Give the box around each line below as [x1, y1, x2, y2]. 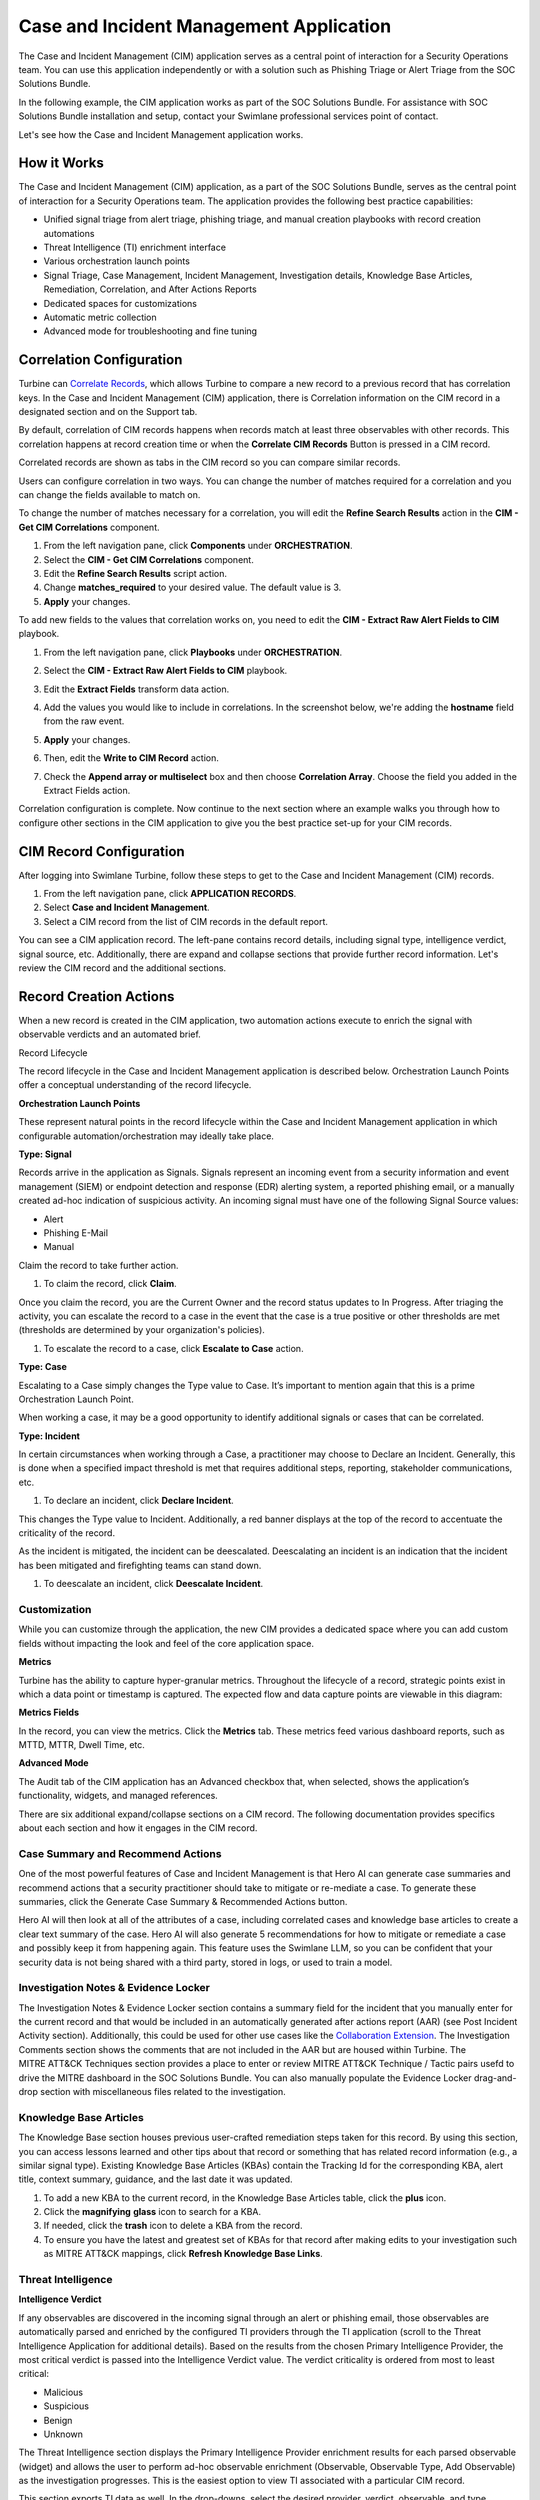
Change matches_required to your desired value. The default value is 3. [43, 581, 342, 594]
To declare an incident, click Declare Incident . [43, 1495, 234, 1507]
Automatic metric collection [43, 311, 157, 323]
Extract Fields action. [43, 784, 131, 796]
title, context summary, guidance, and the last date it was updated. [18, 2173, 294, 2185]
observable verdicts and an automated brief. [18, 1028, 202, 1040]
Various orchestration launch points [43, 255, 190, 267]
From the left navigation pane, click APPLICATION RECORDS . [43, 888, 297, 900]
